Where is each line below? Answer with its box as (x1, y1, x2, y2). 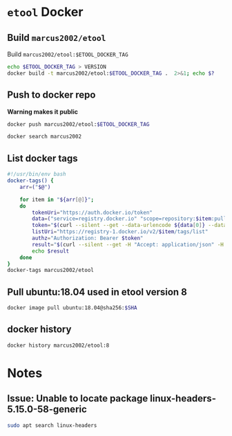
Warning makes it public (7, 107, 78, 116)
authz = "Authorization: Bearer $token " (32, 235, 144, 242)
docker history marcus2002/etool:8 (7, 342, 110, 349)
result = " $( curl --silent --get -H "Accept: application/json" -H (32, 241, 224, 248)
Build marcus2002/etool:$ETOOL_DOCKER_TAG (7, 50, 129, 58)
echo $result (32, 247, 70, 255)
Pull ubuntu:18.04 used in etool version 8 (7, 286, 188, 298)
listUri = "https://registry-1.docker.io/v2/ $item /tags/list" (32, 228, 209, 235)
